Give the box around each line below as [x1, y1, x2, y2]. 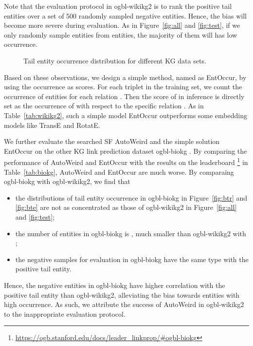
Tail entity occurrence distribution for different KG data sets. [23, 55, 206, 65]
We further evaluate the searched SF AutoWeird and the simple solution [4, 136, 220, 146]
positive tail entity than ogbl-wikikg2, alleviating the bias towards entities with [4, 289, 240, 300]
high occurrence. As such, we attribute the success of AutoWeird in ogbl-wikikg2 [4, 299, 244, 309]
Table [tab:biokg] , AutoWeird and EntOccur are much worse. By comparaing [4, 166, 234, 177]
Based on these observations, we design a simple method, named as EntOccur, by [4, 72, 247, 82]
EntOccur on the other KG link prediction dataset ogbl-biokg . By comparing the [4, 145, 247, 156]
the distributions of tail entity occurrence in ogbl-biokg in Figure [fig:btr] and [15, 192, 248, 203]
